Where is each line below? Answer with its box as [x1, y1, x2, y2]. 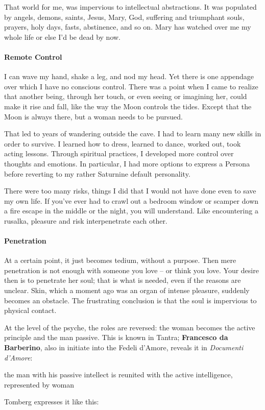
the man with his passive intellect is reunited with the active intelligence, [4, 369, 233, 380]
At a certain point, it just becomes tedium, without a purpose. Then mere [4, 255, 236, 266]
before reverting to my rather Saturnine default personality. [4, 168, 190, 179]
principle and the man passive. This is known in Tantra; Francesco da [4, 332, 228, 343]
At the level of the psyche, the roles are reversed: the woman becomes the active [4, 322, 255, 332]
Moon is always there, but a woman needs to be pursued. [4, 111, 183, 122]
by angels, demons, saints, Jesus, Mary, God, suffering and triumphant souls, [4, 11, 245, 22]
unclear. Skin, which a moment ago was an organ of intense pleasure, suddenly [4, 285, 250, 296]
